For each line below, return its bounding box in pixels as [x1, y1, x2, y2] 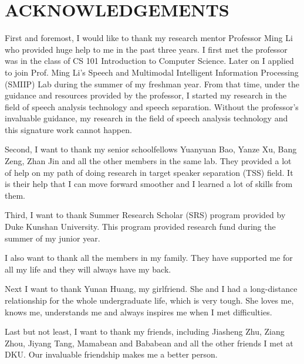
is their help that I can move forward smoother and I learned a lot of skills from [5, 178, 293, 190]
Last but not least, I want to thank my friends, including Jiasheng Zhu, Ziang [5, 325, 285, 338]
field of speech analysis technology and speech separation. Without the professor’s [5, 100, 299, 113]
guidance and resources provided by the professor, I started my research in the [5, 89, 287, 101]
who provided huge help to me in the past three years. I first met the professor [5, 43, 288, 55]
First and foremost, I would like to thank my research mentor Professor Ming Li [5, 32, 293, 44]
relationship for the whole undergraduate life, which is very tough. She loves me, [5, 294, 294, 306]
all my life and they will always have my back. [5, 263, 171, 275]
